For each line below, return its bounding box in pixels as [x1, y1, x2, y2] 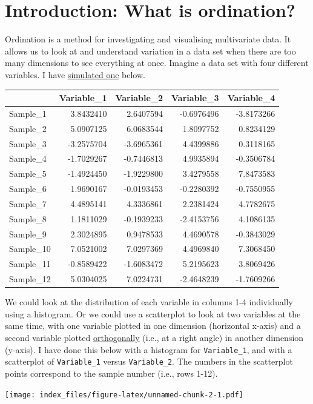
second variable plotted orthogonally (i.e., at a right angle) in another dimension [5, 331, 304, 343]
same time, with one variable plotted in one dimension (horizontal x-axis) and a [5, 319, 301, 332]
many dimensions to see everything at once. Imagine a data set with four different [5, 56, 309, 69]
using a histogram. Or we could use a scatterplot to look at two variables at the [5, 307, 301, 320]
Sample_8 [9, 212, 47, 225]
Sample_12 [9, 273, 51, 285]
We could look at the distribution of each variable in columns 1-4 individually [5, 296, 293, 308]
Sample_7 [9, 197, 47, 210]
